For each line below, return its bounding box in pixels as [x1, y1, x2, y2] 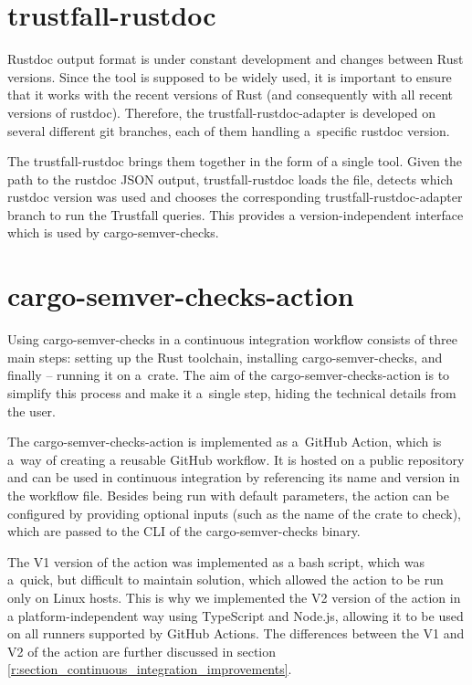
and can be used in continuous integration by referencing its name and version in [7, 468, 460, 487]
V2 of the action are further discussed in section [7, 641, 277, 660]
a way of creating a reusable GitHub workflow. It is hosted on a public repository [7, 449, 465, 469]
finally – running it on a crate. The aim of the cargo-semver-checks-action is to [7, 365, 450, 385]
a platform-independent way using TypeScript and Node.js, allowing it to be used [7, 606, 464, 625]
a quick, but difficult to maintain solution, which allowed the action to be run [7, 570, 444, 589]
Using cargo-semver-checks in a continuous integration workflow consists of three [7, 330, 458, 349]
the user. [7, 401, 57, 420]
